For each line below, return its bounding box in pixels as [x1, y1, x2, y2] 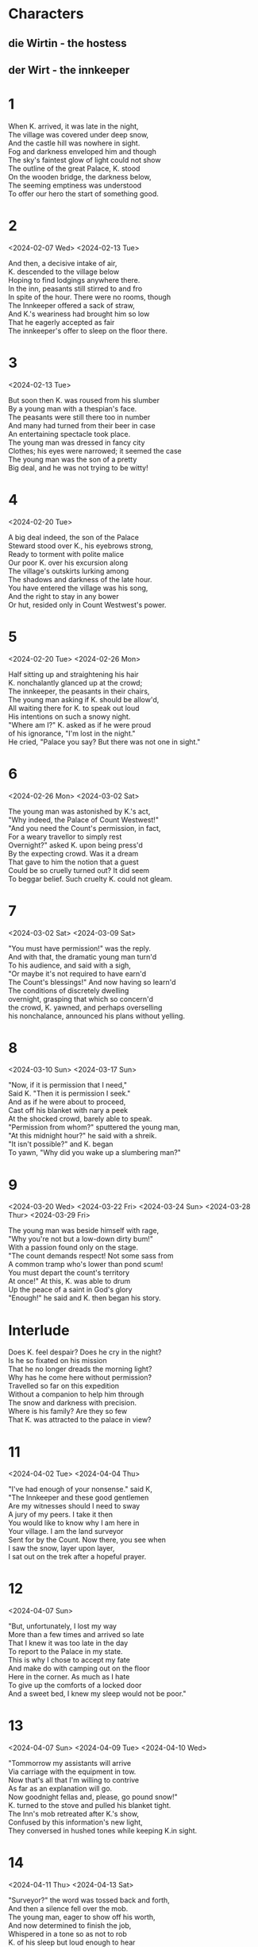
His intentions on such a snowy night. [8, 712, 131, 721]
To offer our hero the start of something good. [8, 188, 159, 199]
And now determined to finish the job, [8, 1921, 132, 1930]
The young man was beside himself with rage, [8, 1226, 160, 1235]
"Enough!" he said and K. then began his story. [8, 1293, 161, 1303]
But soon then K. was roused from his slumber [8, 395, 160, 405]
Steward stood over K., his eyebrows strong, [8, 541, 153, 550]
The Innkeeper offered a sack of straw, [8, 300, 135, 310]
